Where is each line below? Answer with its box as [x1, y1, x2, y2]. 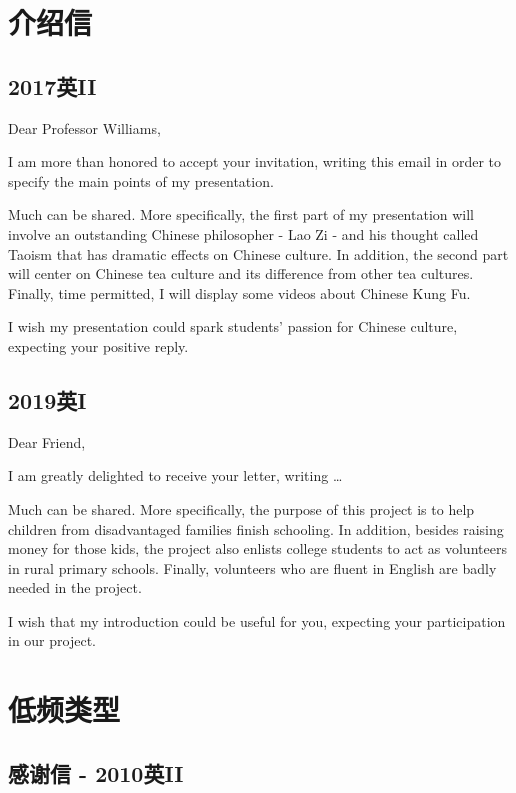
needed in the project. [8, 577, 142, 598]
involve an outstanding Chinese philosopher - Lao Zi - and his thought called [8, 223, 479, 244]
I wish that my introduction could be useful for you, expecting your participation [8, 610, 506, 631]
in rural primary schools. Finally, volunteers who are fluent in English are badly [8, 557, 497, 578]
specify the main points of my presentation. [8, 170, 274, 191]
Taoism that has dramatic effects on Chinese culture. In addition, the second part [8, 243, 509, 264]
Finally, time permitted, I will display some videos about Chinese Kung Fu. [8, 282, 471, 303]
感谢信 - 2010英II [8, 757, 184, 788]
